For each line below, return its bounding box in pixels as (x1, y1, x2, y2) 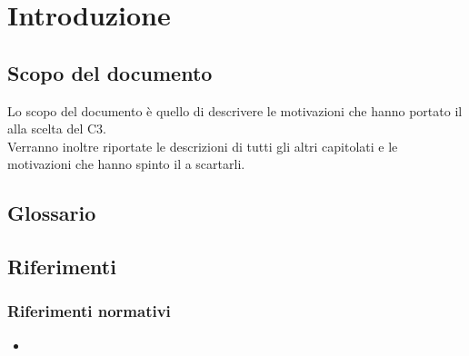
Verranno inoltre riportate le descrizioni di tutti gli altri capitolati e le (7, 136, 398, 155)
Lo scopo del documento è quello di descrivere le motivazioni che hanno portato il (7, 101, 463, 120)
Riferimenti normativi (7, 300, 171, 322)
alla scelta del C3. (7, 119, 106, 138)
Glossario (7, 199, 96, 227)
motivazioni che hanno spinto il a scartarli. (7, 154, 245, 173)
